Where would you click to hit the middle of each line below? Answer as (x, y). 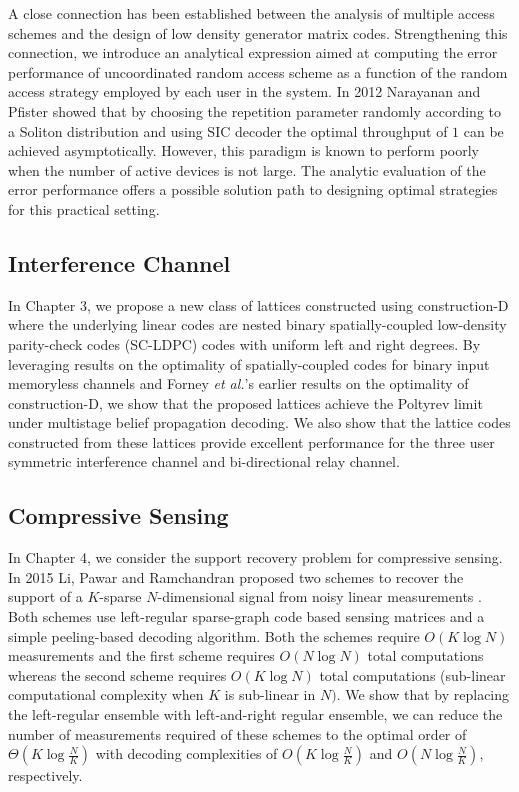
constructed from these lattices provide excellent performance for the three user (251, 441)
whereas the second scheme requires (117, 674)
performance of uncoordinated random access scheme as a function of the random (258, 71)
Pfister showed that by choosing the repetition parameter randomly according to (255, 110)
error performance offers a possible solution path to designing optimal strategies (253, 189)
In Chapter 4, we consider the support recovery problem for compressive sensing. (255, 557)
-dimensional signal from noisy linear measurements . (319, 596)
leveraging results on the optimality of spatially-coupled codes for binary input (249, 363)
